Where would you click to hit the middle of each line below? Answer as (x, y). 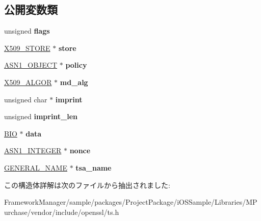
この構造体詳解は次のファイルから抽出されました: (87, 185)
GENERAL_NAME (36, 167)
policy (76, 65)
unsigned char (26, 99)
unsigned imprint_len (41, 116)
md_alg (74, 82)
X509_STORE (27, 48)
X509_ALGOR (28, 82)
